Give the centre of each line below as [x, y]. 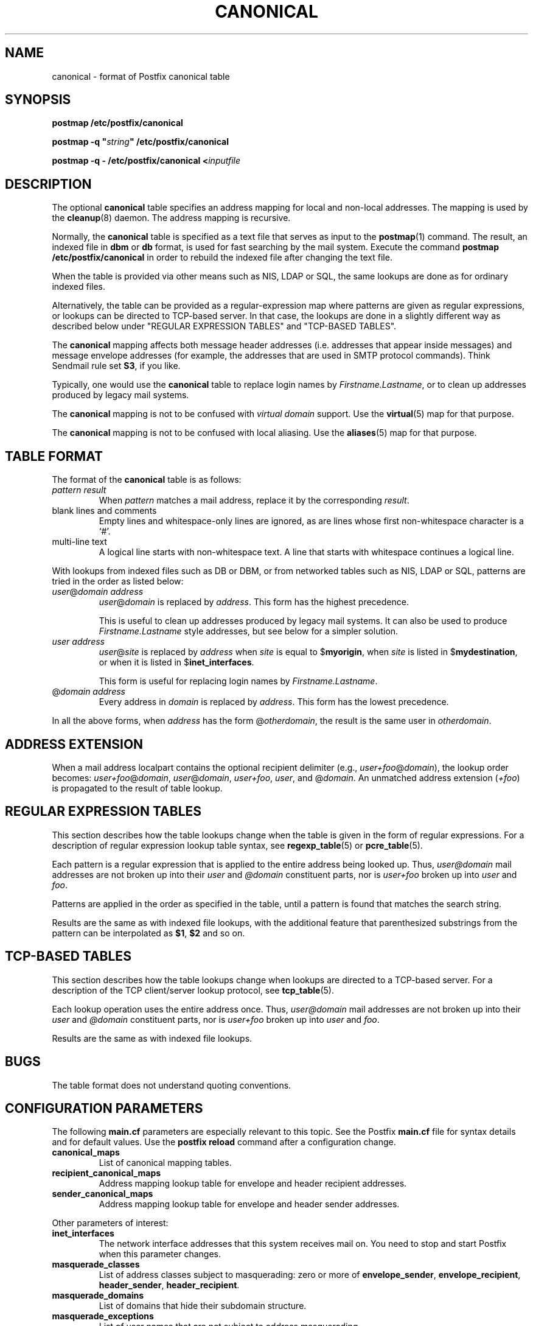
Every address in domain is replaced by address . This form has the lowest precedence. [274, 702]
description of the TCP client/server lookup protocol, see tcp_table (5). [193, 990]
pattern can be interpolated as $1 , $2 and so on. [148, 933]
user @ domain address [98, 592]
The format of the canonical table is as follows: [147, 480]
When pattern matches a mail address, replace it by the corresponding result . [254, 500]
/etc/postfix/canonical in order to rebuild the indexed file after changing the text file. [222, 258]
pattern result [79, 490]
